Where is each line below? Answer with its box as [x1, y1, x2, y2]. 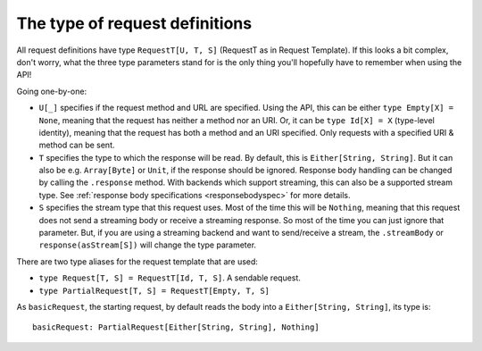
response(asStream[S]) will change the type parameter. [38, 239, 257, 250]
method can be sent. [38, 139, 115, 151]
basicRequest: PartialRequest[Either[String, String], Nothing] [32, 322, 320, 332]
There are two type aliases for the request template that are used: [16, 255, 259, 267]
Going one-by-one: [16, 86, 87, 96]
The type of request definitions [16, 13, 253, 33]
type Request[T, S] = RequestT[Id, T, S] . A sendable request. [38, 272, 301, 283]
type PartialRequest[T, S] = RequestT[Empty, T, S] [38, 286, 270, 296]
